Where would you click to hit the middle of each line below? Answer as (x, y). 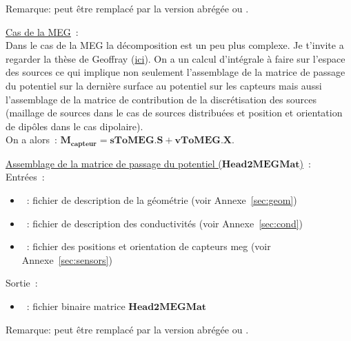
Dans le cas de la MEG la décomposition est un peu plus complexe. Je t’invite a (175, 45)
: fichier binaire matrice (76, 306)
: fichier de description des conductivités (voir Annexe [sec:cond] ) (165, 223)
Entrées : (25, 177)
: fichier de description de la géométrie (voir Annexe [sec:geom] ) (162, 199)
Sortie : (22, 283)
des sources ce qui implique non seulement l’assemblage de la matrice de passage (175, 72)
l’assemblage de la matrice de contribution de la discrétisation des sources (161, 99)
